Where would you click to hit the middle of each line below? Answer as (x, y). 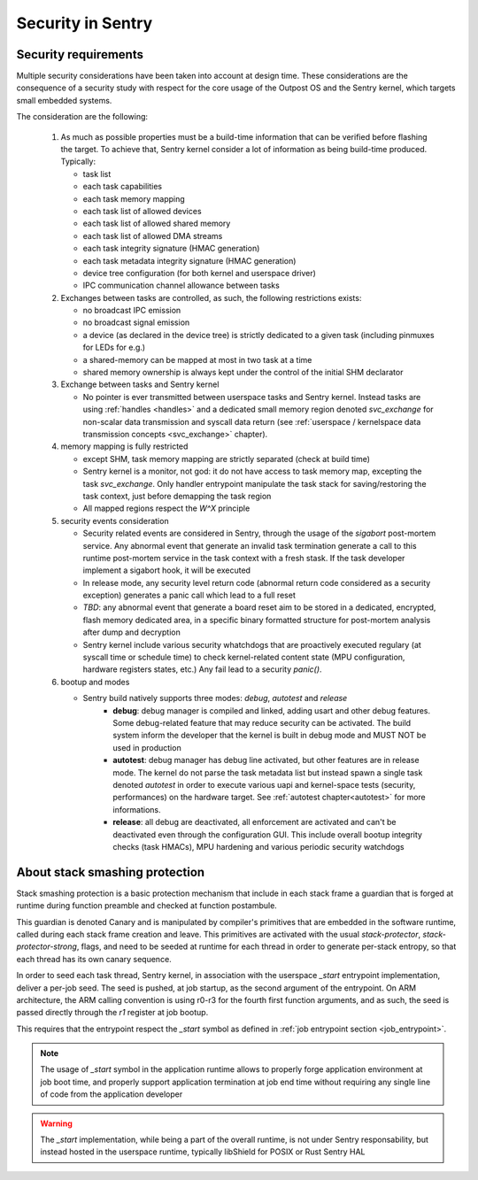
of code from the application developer (112, 1094)
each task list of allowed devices (143, 211)
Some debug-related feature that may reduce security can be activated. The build (262, 722)
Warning (56, 1123)
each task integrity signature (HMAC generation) (171, 249)
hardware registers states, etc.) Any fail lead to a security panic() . (202, 669)
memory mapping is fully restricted (124, 446)
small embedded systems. (64, 100)
